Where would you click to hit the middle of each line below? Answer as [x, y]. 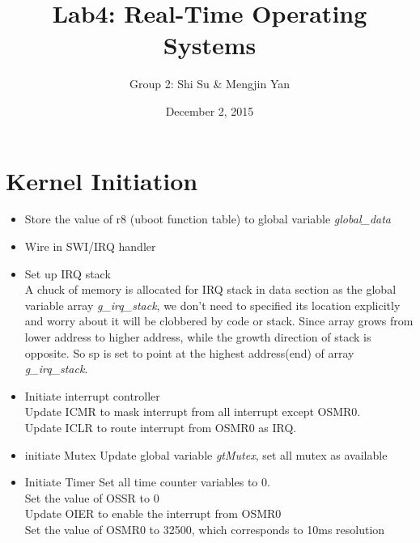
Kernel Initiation [102, 180]
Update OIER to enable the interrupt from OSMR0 [153, 513]
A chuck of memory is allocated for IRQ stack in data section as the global [210, 289]
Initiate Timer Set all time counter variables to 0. [147, 482]
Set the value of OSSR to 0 [92, 497]
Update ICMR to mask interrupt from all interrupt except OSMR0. [193, 411]
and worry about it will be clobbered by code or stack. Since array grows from [219, 321]
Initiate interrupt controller [92, 395]
